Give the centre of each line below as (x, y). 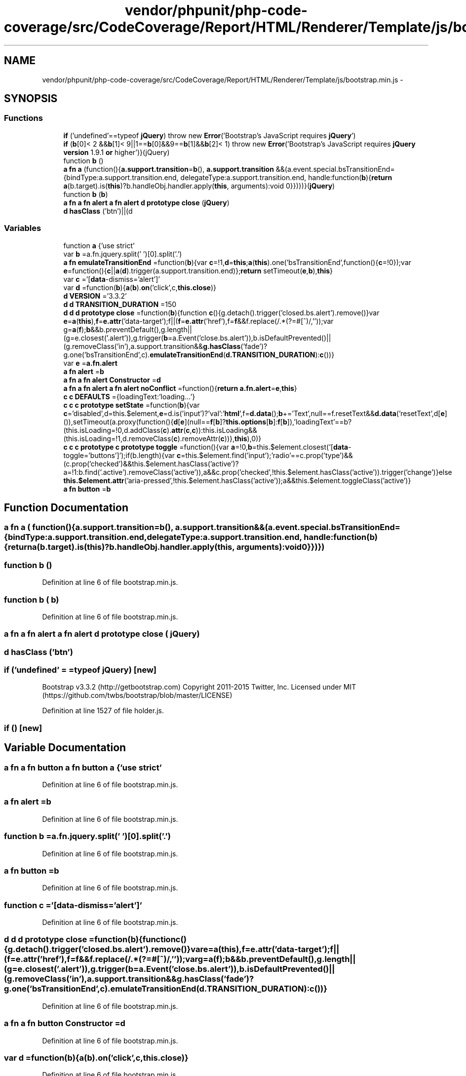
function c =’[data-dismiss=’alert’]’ (73, 905)
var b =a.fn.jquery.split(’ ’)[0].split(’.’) (123, 254)
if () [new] (23, 728)
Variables (23, 228)
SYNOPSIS (31, 99)
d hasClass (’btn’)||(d (98, 211)
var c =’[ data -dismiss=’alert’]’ (112, 279)
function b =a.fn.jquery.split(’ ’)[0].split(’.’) (87, 836)
